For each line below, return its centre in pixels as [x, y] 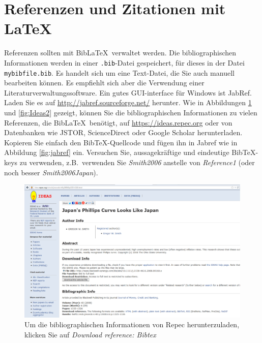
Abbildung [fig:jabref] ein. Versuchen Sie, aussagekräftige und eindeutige [117, 152]
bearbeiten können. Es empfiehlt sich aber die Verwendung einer [104, 83]
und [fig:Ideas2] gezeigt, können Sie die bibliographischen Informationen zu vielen [131, 112]
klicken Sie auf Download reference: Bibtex [90, 335]
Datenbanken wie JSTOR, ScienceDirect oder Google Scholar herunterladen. [123, 132]
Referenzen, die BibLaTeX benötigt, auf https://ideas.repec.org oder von [118, 122]
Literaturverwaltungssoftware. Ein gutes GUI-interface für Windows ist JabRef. [128, 92]
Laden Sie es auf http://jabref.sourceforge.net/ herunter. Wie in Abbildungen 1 [128, 102]
